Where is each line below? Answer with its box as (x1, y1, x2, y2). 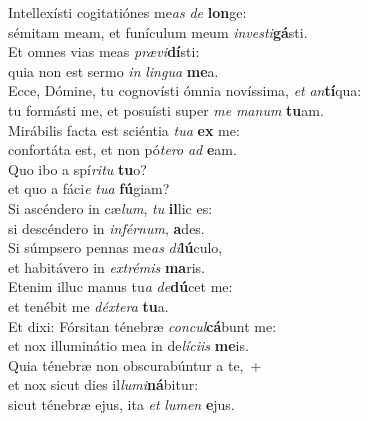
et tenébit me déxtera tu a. (8, 295, 169, 316)
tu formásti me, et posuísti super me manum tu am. (8, 99, 324, 120)
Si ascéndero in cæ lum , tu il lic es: (8, 197, 213, 218)
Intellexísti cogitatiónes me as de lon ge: (8, 2, 247, 22)
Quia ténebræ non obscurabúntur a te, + (8, 354, 262, 375)
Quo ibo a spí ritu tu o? (8, 158, 147, 179)
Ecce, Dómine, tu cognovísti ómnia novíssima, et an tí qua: (8, 80, 362, 101)
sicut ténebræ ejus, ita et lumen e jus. (8, 393, 235, 414)
